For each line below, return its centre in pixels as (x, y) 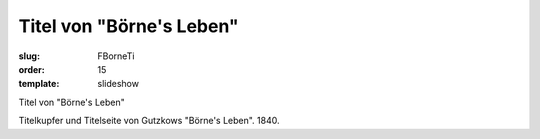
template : (39, 84)
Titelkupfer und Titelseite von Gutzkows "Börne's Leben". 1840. (149, 121)
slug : (29, 56)
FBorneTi (116, 56)
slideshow (118, 84)
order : (31, 69)
